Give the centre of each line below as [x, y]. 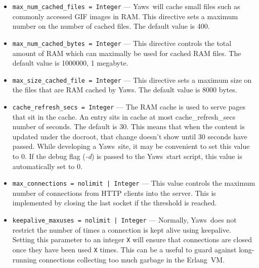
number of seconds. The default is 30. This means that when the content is [128, 126]
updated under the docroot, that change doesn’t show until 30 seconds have [130, 136]
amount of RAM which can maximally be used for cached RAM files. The [127, 53]
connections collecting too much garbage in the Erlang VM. [132, 259]
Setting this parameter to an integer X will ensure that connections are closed [132, 239]
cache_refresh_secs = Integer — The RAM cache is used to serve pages [129, 106]
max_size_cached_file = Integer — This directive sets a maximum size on [132, 79]
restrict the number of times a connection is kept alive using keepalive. [122, 229]
